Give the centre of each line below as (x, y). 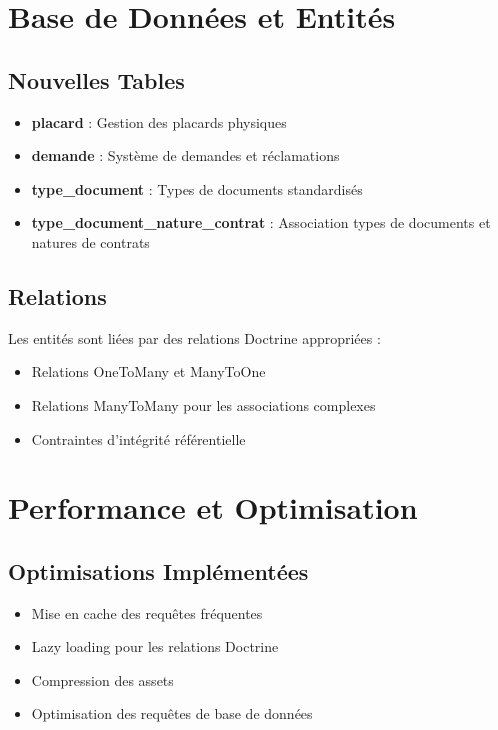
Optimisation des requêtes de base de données (172, 713)
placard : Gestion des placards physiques (159, 121)
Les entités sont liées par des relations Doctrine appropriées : (194, 337)
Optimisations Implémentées (158, 570)
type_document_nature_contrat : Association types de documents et (261, 222)
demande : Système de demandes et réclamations (185, 155)
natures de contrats (90, 241)
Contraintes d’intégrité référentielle (138, 438)
